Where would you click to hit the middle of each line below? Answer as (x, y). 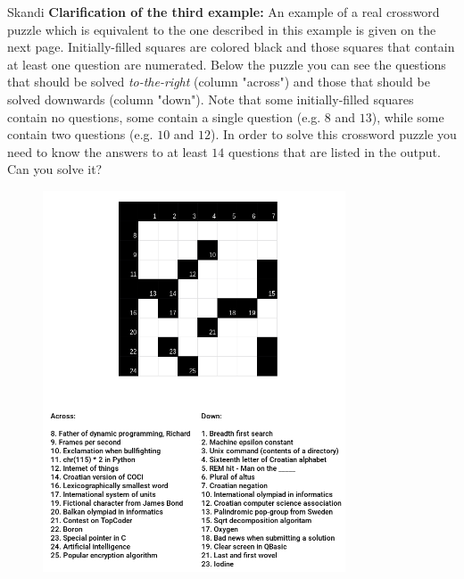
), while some (408, 116)
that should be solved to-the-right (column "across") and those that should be (219, 82)
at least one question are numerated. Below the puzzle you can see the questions (227, 64)
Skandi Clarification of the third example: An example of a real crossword (224, 12)
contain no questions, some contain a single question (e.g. (164, 116)
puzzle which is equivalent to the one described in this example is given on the (222, 29)
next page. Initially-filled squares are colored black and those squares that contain (231, 47)
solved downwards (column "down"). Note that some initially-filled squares (211, 99)
